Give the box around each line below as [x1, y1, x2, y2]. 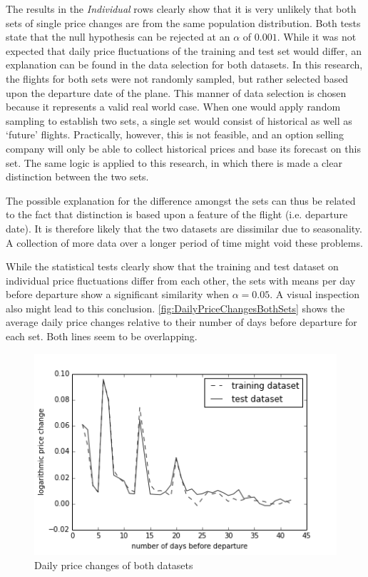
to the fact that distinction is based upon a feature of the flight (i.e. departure [6, 207, 348, 222]
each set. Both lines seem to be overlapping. [6, 329, 198, 344]
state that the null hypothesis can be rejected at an [6, 29, 230, 44]
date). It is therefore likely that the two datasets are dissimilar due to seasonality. [6, 220, 362, 235]
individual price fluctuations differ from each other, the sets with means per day [6, 272, 356, 287]
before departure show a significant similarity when [6, 287, 230, 302]
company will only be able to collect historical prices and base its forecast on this [6, 141, 361, 155]
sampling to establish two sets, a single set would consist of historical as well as [6, 113, 352, 128]
